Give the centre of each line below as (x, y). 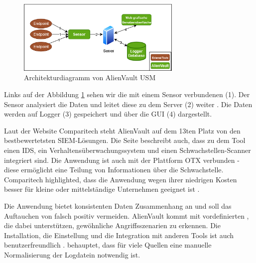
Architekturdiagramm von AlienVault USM (90, 77)
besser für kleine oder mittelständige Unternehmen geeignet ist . (102, 189)
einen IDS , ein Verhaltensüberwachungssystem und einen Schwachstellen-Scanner (128, 150)
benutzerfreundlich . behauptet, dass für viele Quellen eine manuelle (108, 245)
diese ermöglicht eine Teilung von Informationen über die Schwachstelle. (114, 170)
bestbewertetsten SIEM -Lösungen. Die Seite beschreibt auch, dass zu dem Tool (125, 140)
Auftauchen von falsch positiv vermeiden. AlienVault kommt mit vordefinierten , (127, 215)
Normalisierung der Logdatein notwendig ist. (72, 254)
